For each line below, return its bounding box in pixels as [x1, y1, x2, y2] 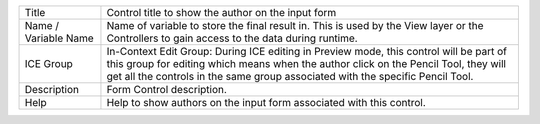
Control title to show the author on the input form [106, 6, 337, 19]
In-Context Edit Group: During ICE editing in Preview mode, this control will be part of [106, 45, 507, 58]
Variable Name [24, 31, 94, 45]
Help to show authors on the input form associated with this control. [106, 96, 427, 109]
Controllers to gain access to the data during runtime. [106, 31, 359, 45]
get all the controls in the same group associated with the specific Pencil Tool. [106, 70, 474, 83]
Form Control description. [106, 83, 227, 96]
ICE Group [24, 57, 74, 70]
